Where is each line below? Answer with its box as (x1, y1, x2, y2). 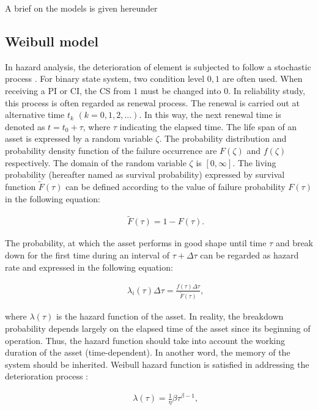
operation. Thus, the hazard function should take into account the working (5, 334, 286, 346)
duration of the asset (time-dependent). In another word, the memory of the (5, 346, 290, 359)
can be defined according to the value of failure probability (65, 180, 286, 192)
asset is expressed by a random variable (5, 132, 153, 145)
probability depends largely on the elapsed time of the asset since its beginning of (5, 322, 311, 335)
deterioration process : (5, 370, 89, 383)
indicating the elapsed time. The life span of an (119, 120, 297, 133)
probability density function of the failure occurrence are (5, 144, 217, 156)
